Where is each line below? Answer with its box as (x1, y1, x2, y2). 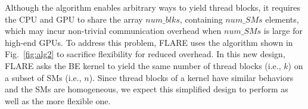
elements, (265, 13, 299, 25)
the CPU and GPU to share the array (5, 13, 143, 25)
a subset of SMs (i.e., (5, 71, 82, 83)
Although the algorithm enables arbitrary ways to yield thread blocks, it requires (5, 1, 301, 13)
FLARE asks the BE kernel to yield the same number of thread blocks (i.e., (5, 59, 281, 71)
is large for (263, 24, 303, 37)
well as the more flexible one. (5, 94, 111, 107)
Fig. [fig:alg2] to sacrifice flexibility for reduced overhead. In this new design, (5, 48, 285, 60)
